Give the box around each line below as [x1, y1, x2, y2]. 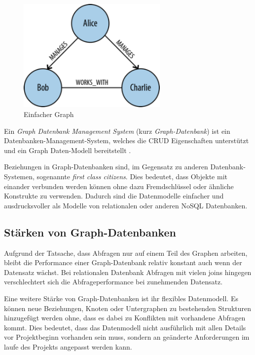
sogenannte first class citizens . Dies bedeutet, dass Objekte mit [36, 171, 227, 181]
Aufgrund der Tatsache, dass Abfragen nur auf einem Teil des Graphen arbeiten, [4, 247, 248, 258]
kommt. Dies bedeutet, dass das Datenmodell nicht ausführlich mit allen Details [4, 322, 246, 332]
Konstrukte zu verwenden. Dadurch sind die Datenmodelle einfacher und [4, 191, 224, 201]
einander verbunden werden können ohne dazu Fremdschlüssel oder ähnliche [4, 181, 234, 191]
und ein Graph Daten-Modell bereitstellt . [4, 145, 131, 155]
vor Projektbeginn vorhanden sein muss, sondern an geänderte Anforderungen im [4, 332, 250, 342]
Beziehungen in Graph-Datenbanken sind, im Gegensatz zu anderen [4, 161, 208, 172]
